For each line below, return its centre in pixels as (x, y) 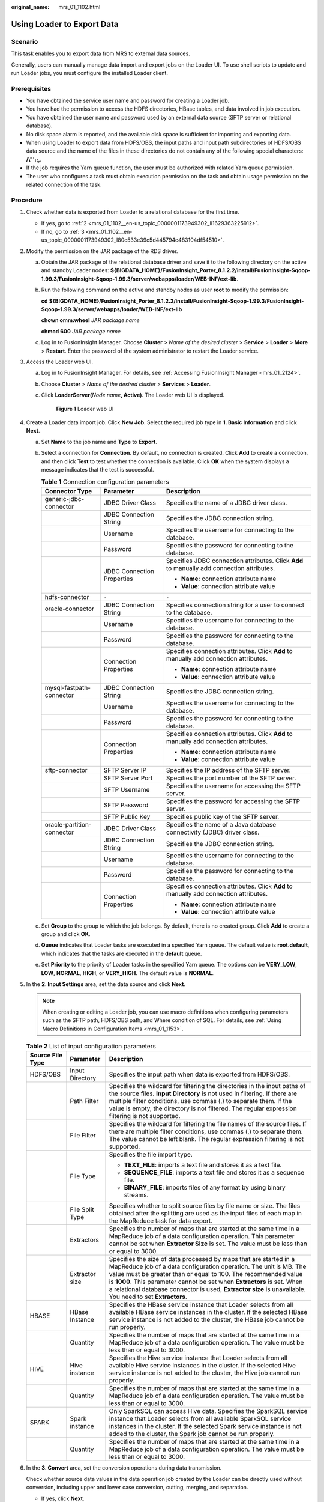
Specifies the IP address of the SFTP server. (228, 770)
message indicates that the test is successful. (97, 469)
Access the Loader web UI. (59, 362)
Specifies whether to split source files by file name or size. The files (205, 1206)
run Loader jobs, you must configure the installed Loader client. (89, 73)
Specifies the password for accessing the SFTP (233, 801)
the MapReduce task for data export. (161, 1221)
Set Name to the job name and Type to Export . (99, 442)
